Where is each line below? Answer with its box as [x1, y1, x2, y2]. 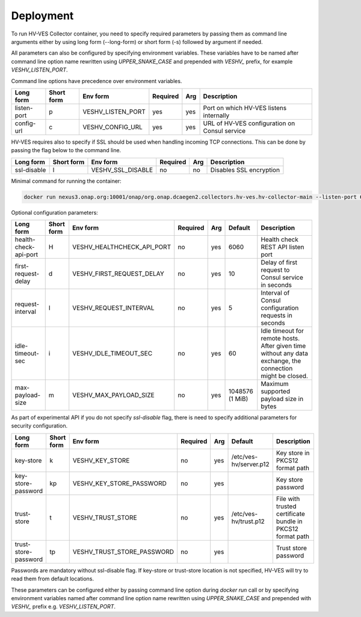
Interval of [261, 289, 290, 297]
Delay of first [261, 259, 298, 267]
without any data [261, 349, 308, 358]
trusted [276, 502, 297, 511]
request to [261, 266, 290, 274]
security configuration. [11, 422, 68, 429]
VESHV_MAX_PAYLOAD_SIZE [72, 391, 155, 399]
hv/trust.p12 [231, 517, 265, 526]
